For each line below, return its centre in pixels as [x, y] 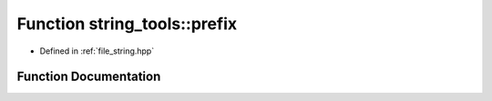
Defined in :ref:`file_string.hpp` [97, 51]
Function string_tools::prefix [127, 24]
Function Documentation [89, 77]
